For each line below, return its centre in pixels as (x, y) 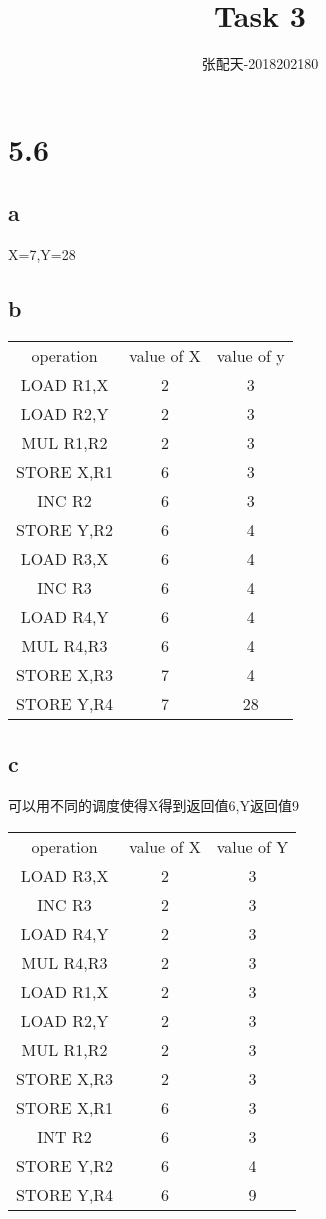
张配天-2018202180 (260, 63)
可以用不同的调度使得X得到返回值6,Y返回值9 (153, 805)
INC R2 (64, 500)
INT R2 (64, 1136)
